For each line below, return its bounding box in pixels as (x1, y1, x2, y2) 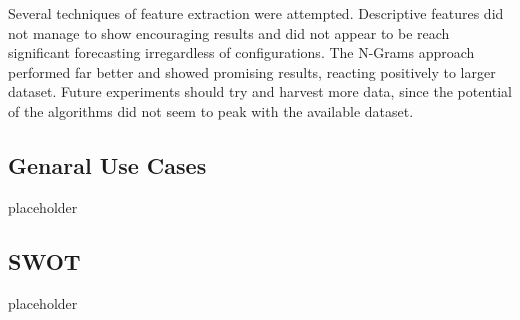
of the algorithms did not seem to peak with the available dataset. (8, 100, 414, 121)
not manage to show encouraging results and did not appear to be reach (8, 22, 450, 43)
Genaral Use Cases (8, 149, 207, 180)
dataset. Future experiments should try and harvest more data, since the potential (8, 81, 513, 102)
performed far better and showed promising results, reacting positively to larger (8, 61, 496, 82)
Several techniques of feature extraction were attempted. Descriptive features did (8, 3, 504, 23)
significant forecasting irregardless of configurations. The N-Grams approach (8, 42, 475, 63)
